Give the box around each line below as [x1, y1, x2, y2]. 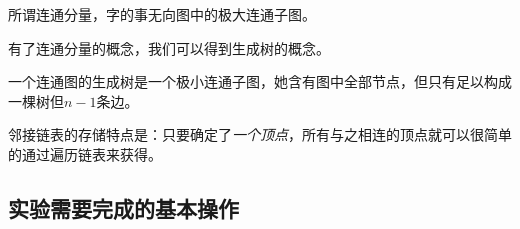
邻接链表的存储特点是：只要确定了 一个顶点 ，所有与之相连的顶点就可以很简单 [8, 124, 512, 145]
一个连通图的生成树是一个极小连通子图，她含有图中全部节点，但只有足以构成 [8, 71, 512, 92]
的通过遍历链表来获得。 [8, 143, 162, 164]
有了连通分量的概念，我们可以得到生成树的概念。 [8, 37, 330, 58]
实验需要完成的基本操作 [8, 192, 239, 223]
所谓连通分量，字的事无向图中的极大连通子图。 [8, 4, 316, 24]
